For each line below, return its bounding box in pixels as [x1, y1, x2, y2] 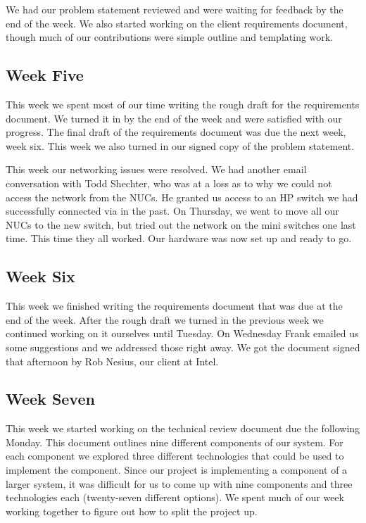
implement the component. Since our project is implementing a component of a [6, 462, 348, 477]
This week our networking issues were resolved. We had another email [6, 162, 307, 177]
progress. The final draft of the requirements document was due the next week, [6, 125, 346, 139]
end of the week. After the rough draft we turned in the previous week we [6, 312, 324, 327]
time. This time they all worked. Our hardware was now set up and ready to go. [6, 231, 352, 246]
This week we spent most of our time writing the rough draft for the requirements [6, 96, 360, 111]
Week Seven [6, 388, 95, 410]
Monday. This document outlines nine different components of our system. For [6, 434, 343, 449]
